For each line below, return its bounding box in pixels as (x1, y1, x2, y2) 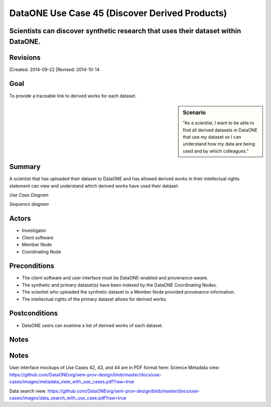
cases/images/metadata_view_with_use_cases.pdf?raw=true (9, 379, 134, 385)
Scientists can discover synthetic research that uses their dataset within (9, 27, 241, 35)
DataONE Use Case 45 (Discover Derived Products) (9, 8, 227, 19)
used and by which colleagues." (183, 148, 249, 154)
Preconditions (9, 261, 55, 270)
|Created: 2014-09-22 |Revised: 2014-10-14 (9, 66, 100, 72)
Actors (9, 214, 31, 223)
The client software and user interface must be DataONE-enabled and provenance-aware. (22, 275, 208, 281)
